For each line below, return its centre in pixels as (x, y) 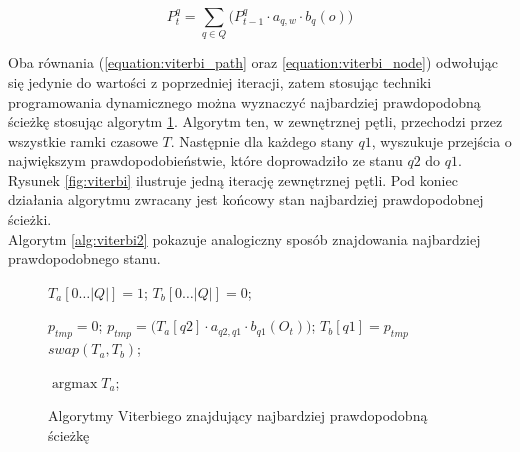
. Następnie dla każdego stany (262, 140)
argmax (74, 383)
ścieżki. (30, 219)
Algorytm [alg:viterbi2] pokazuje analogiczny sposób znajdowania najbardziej (244, 238)
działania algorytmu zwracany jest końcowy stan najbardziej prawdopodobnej (246, 199)
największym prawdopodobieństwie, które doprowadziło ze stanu (205, 160)
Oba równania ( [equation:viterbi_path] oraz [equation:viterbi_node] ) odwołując (253, 62)
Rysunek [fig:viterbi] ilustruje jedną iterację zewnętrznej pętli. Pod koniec (233, 179)
